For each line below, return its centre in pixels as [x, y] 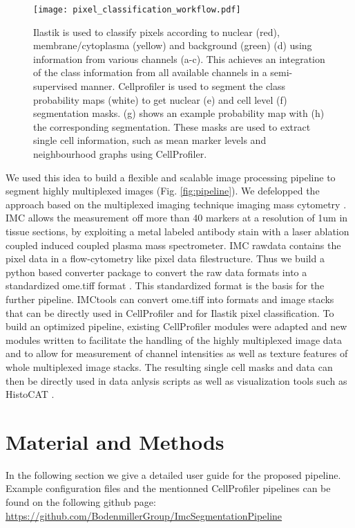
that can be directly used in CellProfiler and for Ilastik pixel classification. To [170, 312]
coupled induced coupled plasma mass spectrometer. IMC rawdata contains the [173, 245]
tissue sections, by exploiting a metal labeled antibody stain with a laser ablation [177, 231]
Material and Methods [115, 441]
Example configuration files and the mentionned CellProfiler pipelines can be [168, 488]
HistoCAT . [30, 394]
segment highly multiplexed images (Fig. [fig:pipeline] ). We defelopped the [163, 191]
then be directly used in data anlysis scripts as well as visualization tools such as [176, 380]
